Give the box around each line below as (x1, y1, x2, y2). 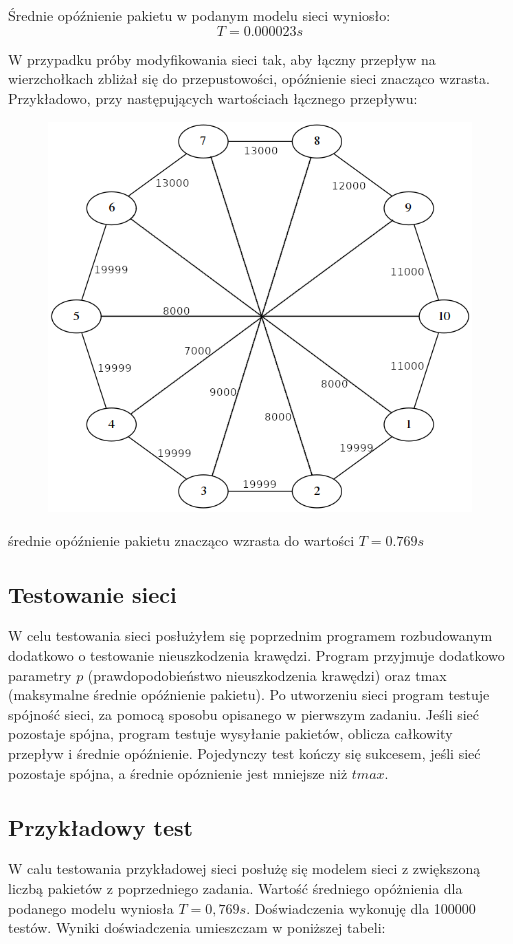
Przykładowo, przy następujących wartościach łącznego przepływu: (8, 87, 418, 108)
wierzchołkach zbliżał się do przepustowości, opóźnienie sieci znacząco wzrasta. (8, 68, 490, 89)
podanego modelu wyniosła (8, 897, 174, 918)
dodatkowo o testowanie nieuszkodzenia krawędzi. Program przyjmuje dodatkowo (8, 644, 505, 665)
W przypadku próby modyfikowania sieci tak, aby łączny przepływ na (8, 48, 436, 69)
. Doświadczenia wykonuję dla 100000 (246, 897, 476, 918)
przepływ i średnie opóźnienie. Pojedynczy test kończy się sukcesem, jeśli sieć (8, 742, 481, 763)
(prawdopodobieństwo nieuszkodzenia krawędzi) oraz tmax (87, 664, 447, 685)
